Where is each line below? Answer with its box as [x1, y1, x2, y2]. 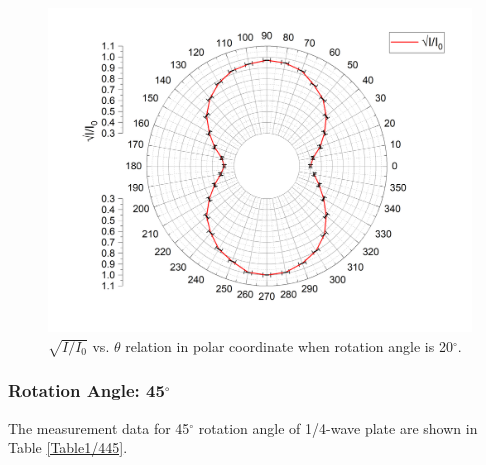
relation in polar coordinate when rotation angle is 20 [125, 335, 453, 356]
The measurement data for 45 [8, 417, 190, 438]
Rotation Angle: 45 [8, 378, 165, 403]
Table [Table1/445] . [8, 437, 128, 458]
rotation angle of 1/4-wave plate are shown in [198, 417, 478, 438]
